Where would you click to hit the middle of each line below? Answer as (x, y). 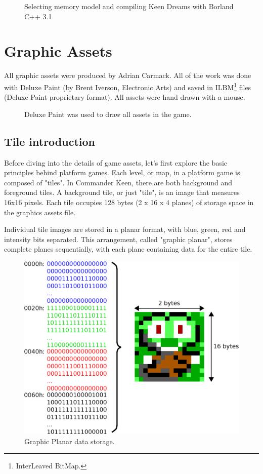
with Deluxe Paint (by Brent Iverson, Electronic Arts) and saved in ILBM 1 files (128, 86)
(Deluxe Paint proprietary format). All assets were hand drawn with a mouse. (125, 97)
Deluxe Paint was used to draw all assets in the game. (108, 114)
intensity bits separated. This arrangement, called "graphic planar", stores (118, 239)
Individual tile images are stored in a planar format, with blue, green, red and (125, 229)
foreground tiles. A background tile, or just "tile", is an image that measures (122, 192)
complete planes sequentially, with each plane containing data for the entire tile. (128, 249)
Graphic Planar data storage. (70, 441)
